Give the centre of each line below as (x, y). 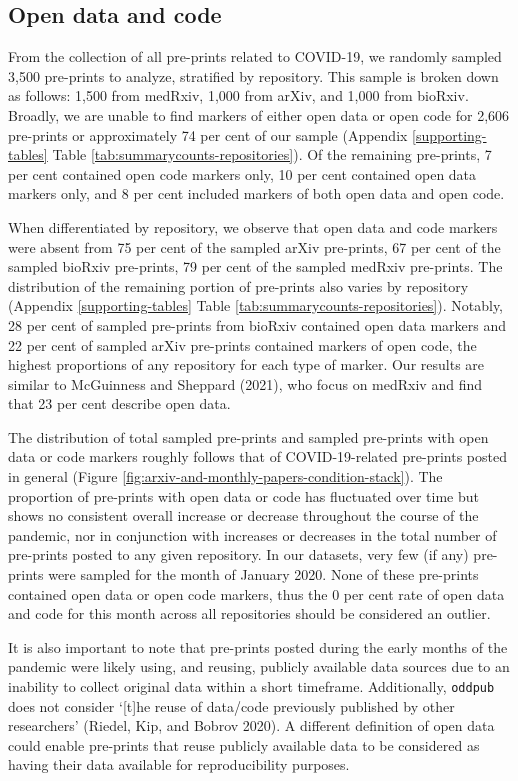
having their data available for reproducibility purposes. (179, 764)
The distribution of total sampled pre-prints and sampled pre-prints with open (248, 436)
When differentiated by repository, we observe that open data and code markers (253, 226)
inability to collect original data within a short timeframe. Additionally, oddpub (251, 686)
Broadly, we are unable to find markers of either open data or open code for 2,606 (259, 114)
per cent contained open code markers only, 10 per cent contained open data (242, 173)
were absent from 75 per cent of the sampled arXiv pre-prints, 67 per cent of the (254, 246)
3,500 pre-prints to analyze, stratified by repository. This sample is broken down (253, 75)
